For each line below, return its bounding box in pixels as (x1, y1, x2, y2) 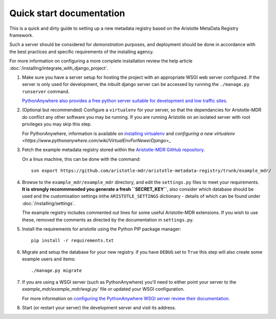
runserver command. (22, 88, 70, 95)
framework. (9, 32, 34, 38)
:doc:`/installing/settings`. (22, 200, 75, 206)
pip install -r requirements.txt (31, 238, 114, 244)
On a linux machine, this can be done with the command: (22, 156, 141, 162)
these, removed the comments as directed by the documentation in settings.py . (22, 216, 194, 222)
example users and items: (22, 256, 76, 262)
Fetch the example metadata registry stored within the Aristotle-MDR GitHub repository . (22, 147, 205, 153)
